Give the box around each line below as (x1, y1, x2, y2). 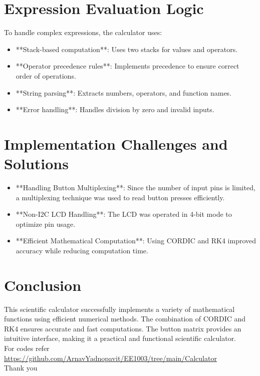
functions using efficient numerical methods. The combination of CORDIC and (4, 313, 246, 324)
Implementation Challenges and (4, 133, 228, 154)
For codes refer (4, 343, 50, 353)
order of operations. (16, 70, 76, 81)
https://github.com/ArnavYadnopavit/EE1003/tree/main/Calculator (4, 352, 217, 363)
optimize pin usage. (16, 218, 76, 229)
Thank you (4, 362, 38, 373)
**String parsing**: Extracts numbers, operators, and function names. (16, 87, 232, 98)
